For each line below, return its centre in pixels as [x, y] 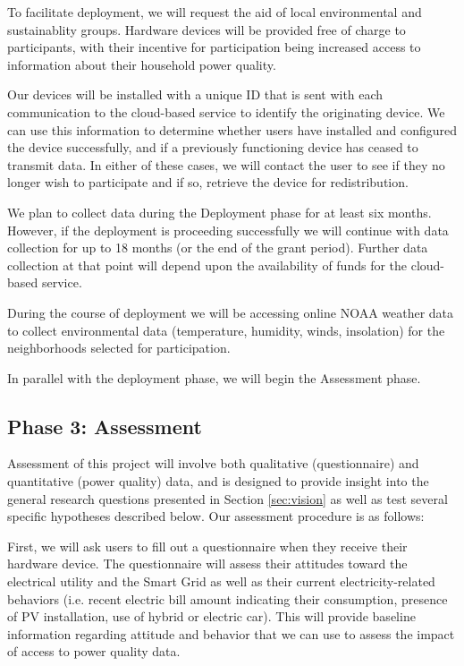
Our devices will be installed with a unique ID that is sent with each [195, 94]
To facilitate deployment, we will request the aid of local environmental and [215, 12]
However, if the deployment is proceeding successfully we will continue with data [228, 230]
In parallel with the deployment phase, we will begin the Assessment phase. [214, 377]
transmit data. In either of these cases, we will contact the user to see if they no [226, 164]
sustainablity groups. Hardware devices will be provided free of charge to [207, 29]
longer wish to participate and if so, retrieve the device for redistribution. [208, 182]
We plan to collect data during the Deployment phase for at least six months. [219, 212]
